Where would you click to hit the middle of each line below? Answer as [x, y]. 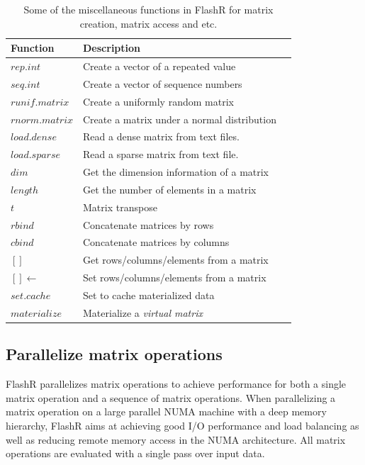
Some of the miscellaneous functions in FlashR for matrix [148, 9]
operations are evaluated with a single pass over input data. [135, 453]
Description [112, 48]
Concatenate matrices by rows [148, 224]
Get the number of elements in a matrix [170, 189]
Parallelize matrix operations [114, 354]
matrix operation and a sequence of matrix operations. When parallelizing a [171, 397]
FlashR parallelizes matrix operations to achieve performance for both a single [176, 384]
